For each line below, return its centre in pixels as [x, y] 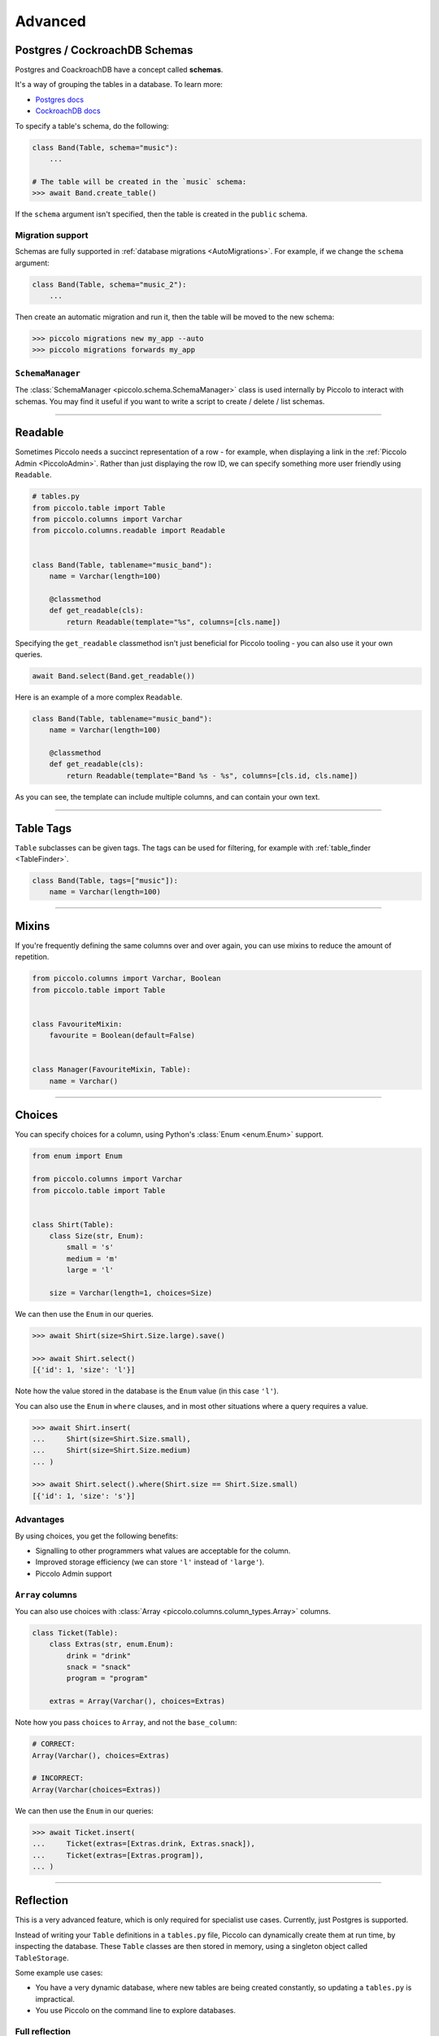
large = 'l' [90, 1270]
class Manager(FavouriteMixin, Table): [111, 1070]
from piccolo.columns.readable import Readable [128, 531]
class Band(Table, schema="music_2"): [109, 284]
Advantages [40, 1520]
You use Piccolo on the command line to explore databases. [135, 2011]
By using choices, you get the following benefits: [97, 1536]
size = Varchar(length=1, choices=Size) [131, 1293]
